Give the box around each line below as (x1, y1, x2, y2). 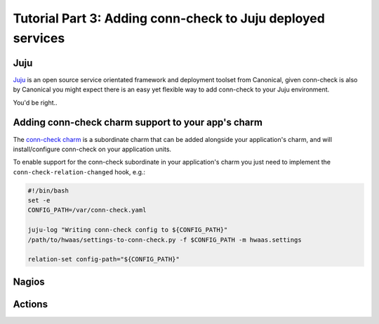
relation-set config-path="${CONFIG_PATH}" (27, 255, 180, 264)
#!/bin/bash (27, 186, 69, 195)
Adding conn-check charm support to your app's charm (13, 117, 263, 129)
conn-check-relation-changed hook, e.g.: (13, 167, 146, 176)
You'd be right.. (13, 98, 58, 107)
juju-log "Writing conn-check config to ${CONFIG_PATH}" (27, 226, 228, 234)
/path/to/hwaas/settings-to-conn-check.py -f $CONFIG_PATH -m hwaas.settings (27, 235, 302, 244)
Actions (13, 298, 48, 310)
